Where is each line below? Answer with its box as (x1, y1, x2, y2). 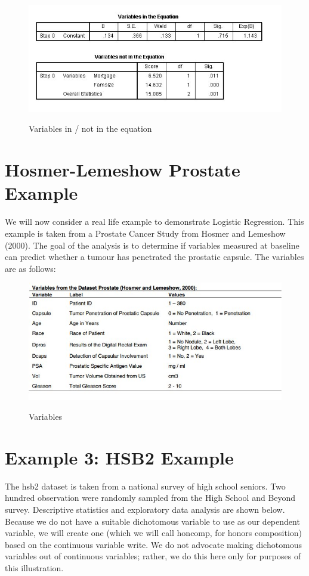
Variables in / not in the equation (29, 122, 152, 135)
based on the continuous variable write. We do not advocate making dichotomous (5, 538, 302, 550)
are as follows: (5, 262, 56, 274)
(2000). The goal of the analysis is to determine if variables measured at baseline (5, 239, 299, 251)
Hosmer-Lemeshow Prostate (5, 157, 240, 182)
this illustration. (5, 562, 64, 574)
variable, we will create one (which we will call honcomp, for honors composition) (5, 527, 302, 539)
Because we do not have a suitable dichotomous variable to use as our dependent (5, 515, 300, 527)
